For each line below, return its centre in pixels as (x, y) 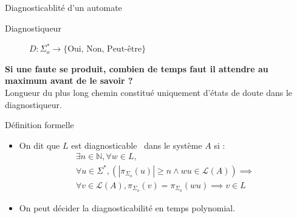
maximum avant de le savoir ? (69, 80)
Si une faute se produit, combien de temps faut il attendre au (137, 68)
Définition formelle (39, 125)
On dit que (39, 145)
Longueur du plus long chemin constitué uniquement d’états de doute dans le (149, 92)
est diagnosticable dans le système (137, 145)
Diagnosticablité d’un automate (63, 7)
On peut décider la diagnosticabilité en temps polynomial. (127, 207)
